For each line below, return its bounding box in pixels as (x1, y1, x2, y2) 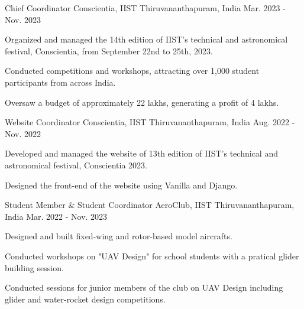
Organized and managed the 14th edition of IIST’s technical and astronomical (5, 33, 288, 45)
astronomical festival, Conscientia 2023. (5, 158, 147, 171)
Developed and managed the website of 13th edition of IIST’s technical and (5, 147, 278, 160)
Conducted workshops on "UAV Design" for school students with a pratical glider (5, 249, 299, 262)
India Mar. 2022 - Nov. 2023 (5, 210, 108, 222)
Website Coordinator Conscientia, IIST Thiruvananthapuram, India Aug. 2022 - (5, 116, 295, 128)
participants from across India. (5, 76, 116, 88)
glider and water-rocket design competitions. (5, 292, 166, 305)
